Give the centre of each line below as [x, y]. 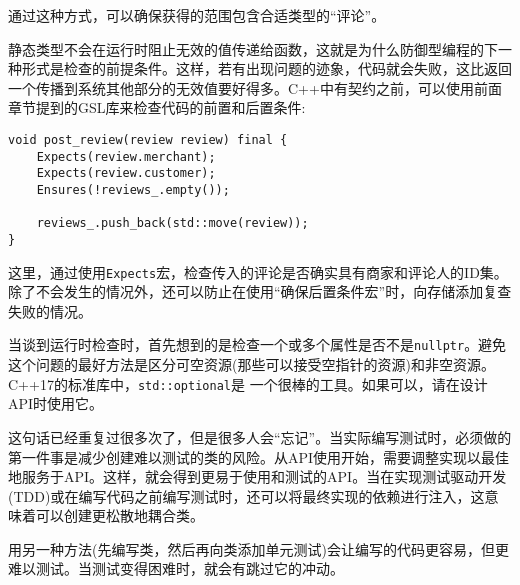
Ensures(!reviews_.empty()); [133, 189]
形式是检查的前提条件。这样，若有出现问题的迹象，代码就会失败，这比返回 [266, 68]
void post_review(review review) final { [148, 139]
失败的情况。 [50, 310]
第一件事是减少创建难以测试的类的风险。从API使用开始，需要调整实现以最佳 [259, 456]
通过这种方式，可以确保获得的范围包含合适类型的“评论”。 [197, 15]
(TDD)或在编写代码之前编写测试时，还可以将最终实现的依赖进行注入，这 [246, 495]
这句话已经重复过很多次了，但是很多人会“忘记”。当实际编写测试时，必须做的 [260, 436]
